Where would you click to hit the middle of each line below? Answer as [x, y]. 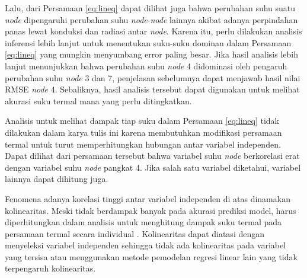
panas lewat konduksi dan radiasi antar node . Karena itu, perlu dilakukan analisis [153, 31]
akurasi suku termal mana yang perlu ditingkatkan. [98, 100]
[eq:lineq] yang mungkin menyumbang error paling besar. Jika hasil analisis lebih [152, 54]
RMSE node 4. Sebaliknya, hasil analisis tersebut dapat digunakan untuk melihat [152, 89]
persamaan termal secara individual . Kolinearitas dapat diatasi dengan [135, 233]
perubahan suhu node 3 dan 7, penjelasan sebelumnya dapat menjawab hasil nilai [153, 77]
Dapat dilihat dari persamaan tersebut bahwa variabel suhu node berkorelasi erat [152, 156]
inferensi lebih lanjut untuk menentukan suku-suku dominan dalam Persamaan [148, 42]
